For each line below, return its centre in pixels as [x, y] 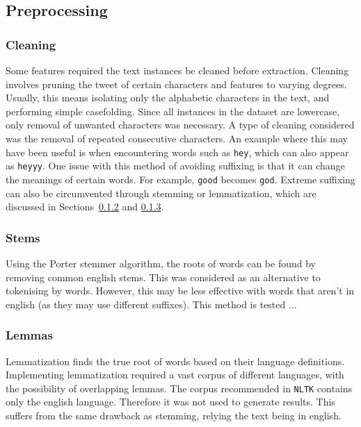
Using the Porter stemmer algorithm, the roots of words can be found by [161, 263]
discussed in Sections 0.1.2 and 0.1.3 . [85, 207]
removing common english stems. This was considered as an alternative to [163, 277]
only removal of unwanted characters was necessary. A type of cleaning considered [180, 125]
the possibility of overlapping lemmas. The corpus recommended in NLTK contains [179, 388]
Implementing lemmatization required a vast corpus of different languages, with [175, 375]
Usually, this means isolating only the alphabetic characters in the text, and [168, 98]
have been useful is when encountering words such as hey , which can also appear [177, 152]
